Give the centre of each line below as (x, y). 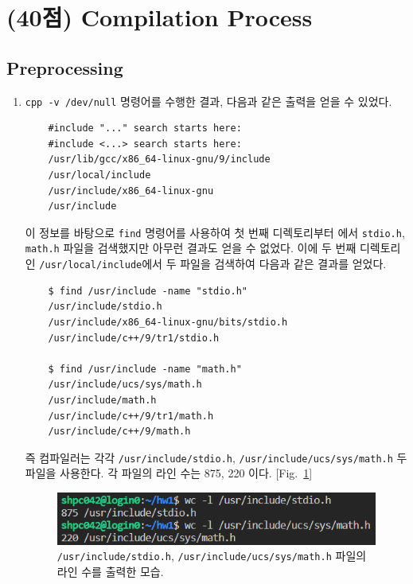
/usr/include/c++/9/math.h (119, 432)
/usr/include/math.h (102, 400)
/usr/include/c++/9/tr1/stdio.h (134, 338)
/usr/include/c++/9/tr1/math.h (131, 416)
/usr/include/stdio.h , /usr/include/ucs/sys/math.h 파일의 (212, 556)
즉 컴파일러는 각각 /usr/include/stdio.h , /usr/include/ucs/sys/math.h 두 (216, 457)
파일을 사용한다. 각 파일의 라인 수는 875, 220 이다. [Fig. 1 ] (169, 473)
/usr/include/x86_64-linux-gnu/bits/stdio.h (168, 322)
